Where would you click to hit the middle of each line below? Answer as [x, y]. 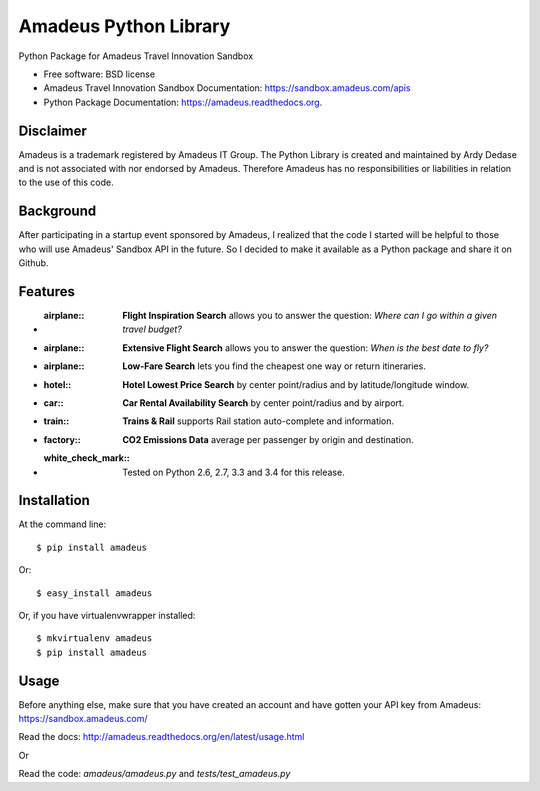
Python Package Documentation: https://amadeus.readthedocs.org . [183, 102]
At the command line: [62, 524]
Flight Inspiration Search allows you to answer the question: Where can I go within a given [310, 315]
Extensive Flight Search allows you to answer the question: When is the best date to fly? [305, 347]
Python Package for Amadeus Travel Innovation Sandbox [136, 56]
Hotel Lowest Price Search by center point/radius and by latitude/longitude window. [296, 384]
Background [57, 211]
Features [46, 291]
